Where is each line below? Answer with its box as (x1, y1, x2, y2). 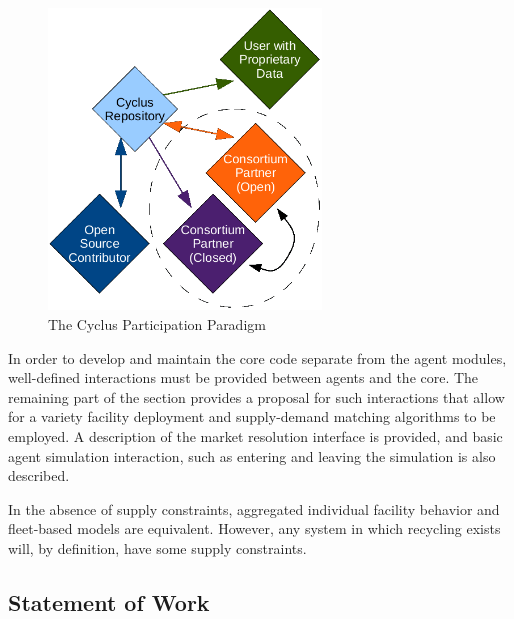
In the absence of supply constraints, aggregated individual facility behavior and (8, 498, 500, 519)
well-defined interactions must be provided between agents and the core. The (8, 367, 479, 388)
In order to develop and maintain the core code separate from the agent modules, (8, 347, 507, 368)
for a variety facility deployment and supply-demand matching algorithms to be (8, 406, 496, 427)
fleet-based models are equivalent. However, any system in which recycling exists (8, 518, 501, 539)
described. (8, 465, 70, 486)
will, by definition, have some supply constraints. (8, 537, 307, 558)
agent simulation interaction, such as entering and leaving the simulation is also (8, 445, 496, 466)
